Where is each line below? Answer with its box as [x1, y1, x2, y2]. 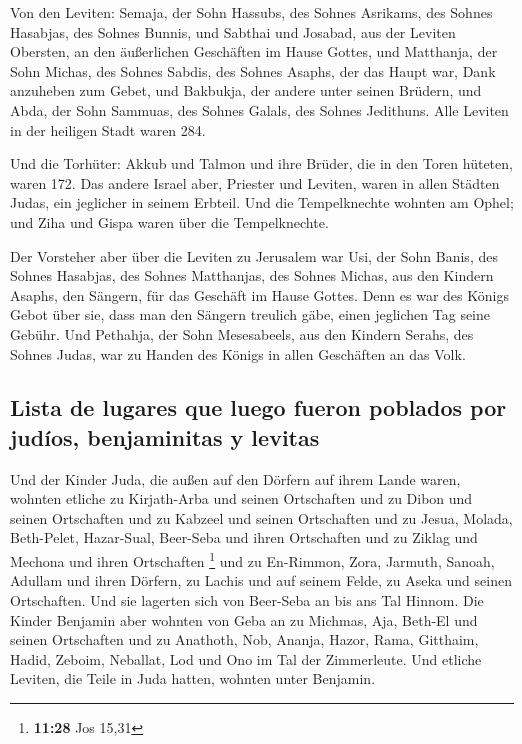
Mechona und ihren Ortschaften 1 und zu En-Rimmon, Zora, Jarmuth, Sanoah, [10, 548, 495, 571]
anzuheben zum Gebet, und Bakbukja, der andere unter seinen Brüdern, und [10, 80, 482, 101]
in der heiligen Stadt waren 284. [10, 119, 206, 140]
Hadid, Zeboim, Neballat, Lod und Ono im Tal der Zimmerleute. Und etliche [10, 648, 482, 669]
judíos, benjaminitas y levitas [10, 421, 320, 452]
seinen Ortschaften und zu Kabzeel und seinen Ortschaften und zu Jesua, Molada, [10, 507, 513, 528]
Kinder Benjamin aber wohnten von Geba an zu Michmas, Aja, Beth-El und [10, 609, 478, 630]
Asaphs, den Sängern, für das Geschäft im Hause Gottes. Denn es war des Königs [10, 284, 509, 305]
